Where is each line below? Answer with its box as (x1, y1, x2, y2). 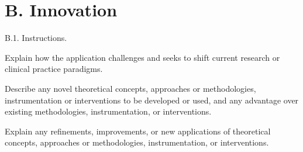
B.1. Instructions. (5, 32, 67, 44)
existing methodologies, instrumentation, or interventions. (5, 105, 212, 118)
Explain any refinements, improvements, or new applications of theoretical (5, 125, 271, 137)
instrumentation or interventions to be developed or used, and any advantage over (5, 94, 299, 106)
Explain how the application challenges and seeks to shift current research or (5, 51, 280, 63)
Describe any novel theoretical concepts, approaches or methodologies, (5, 82, 256, 94)
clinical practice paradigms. (5, 63, 103, 75)
